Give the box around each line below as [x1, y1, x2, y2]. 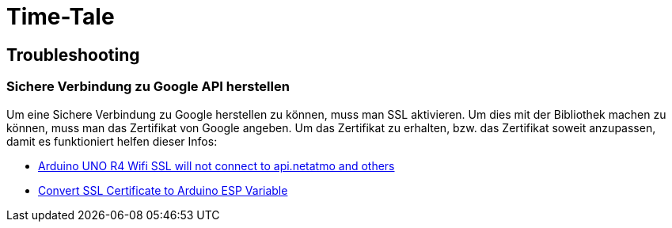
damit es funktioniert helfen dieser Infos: [6, 134, 218, 148]
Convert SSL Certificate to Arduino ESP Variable [38, 183, 288, 197]
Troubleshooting [6, 44, 140, 65]
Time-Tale [6, 3, 115, 30]
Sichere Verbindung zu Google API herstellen [6, 78, 290, 95]
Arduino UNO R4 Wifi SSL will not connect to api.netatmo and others [38, 158, 395, 173]
